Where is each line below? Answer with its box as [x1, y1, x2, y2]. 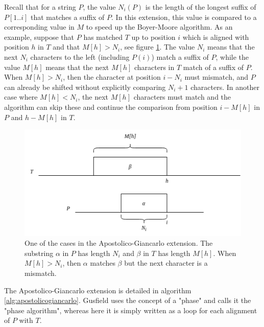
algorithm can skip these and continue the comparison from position [4, 101, 218, 112]
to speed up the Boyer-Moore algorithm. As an [86, 21, 233, 32]
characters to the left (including [30, 51, 130, 62]
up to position [131, 31, 176, 42]
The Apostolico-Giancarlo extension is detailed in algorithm [4, 285, 191, 295]
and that [53, 41, 80, 52]
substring [25, 247, 54, 258]
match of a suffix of [183, 61, 244, 72]
